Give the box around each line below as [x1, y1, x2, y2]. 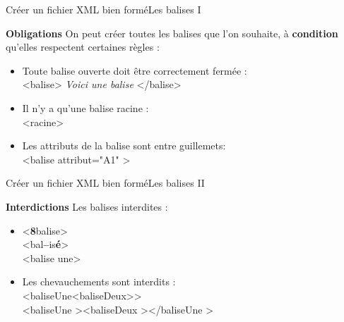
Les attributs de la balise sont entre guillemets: [22, 138, 226, 153]
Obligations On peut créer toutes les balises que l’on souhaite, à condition [6, 25, 338, 40]
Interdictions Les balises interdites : [6, 199, 168, 213]
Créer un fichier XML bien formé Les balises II [6, 175, 205, 190]
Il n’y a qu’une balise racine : [22, 100, 149, 115]
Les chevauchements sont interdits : [22, 274, 176, 289]
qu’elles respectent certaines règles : [6, 39, 160, 54]
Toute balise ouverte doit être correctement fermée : [22, 63, 247, 78]
